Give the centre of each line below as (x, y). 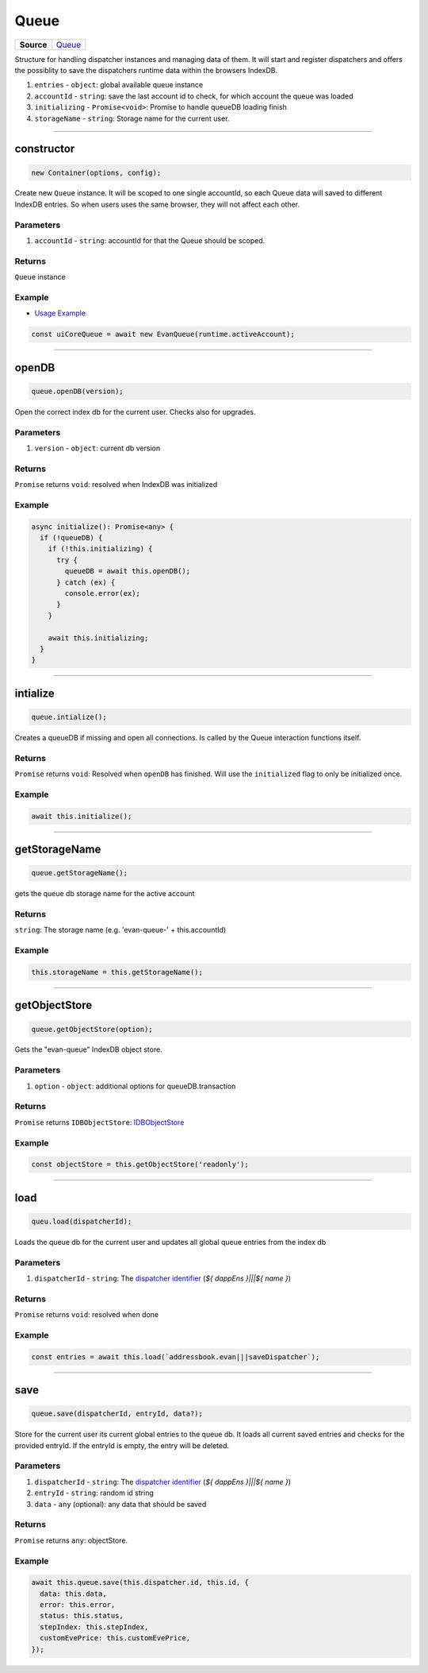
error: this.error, (78, 1605)
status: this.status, (82, 1616)
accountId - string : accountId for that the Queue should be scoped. (150, 241)
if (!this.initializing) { (101, 549)
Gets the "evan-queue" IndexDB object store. (88, 1049)
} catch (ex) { (86, 582)
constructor (45, 149)
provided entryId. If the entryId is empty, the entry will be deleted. (122, 1445)
